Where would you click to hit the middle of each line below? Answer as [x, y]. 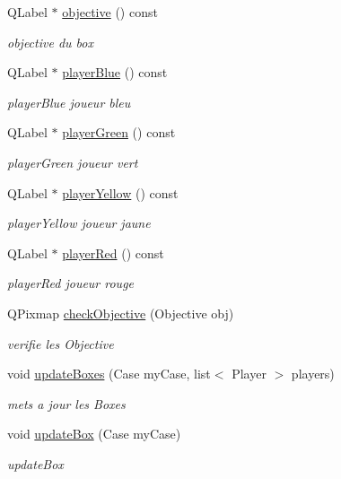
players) [313, 374]
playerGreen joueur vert [73, 162]
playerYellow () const [120, 192]
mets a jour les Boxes [66, 403]
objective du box [50, 42]
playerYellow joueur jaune [79, 223]
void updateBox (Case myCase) [94, 434]
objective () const [110, 12]
